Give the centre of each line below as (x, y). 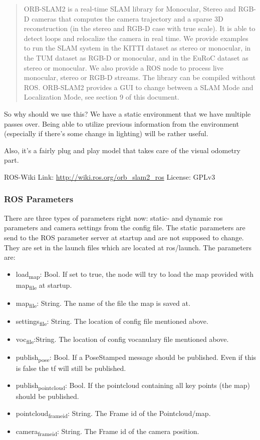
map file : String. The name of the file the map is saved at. (103, 303)
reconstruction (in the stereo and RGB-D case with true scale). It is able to (140, 28)
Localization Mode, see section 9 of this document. (101, 97)
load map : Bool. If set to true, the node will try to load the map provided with (135, 274)
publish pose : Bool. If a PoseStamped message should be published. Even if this (136, 358)
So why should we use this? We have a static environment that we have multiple (127, 113)
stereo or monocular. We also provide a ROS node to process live (123, 67)
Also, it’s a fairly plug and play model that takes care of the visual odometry (122, 150)
